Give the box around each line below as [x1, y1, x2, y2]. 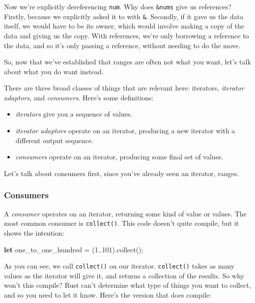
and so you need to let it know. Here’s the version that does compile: [4, 289, 211, 300]
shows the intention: [4, 227, 64, 238]
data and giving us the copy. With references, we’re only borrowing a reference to [4, 30, 249, 40]
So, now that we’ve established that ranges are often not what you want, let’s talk [4, 57, 251, 67]
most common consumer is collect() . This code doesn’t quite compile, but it [4, 218, 239, 228]
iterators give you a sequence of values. [15, 109, 133, 119]
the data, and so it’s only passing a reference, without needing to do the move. [4, 40, 241, 50]
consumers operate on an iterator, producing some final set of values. [15, 151, 224, 162]
